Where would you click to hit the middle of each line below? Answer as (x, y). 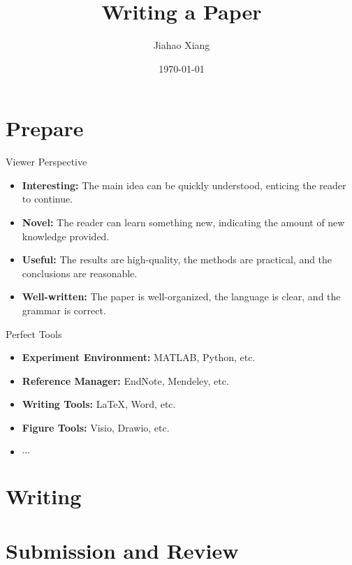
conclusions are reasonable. (80, 273)
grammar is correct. (64, 310)
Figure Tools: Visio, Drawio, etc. (96, 427)
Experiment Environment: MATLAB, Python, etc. (139, 357)
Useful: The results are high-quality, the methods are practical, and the (177, 259)
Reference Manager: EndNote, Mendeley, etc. (125, 380)
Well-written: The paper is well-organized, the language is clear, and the (181, 296)
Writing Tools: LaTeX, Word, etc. (99, 404)
